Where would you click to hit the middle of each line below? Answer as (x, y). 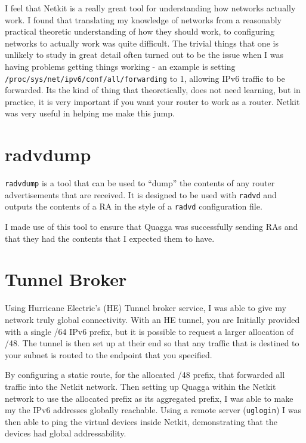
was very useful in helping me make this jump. (90, 113)
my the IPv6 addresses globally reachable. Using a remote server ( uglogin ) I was (153, 410)
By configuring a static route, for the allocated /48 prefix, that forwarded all (145, 375)
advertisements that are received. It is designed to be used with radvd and (141, 194)
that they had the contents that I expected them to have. (110, 238)
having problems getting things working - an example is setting (120, 66)
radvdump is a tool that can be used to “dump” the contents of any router (140, 183)
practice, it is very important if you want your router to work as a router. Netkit (152, 101)
